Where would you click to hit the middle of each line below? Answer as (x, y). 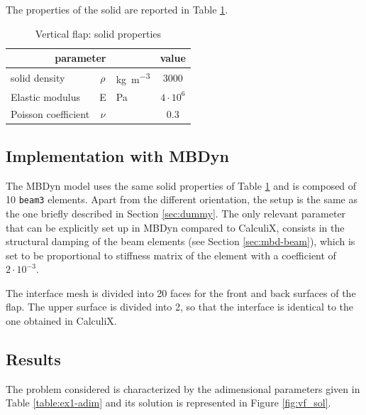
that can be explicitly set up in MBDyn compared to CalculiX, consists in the (175, 227)
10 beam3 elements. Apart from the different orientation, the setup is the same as (182, 199)
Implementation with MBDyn (117, 155)
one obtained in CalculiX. (61, 321)
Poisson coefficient (50, 114)
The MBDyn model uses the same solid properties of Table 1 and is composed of (181, 185)
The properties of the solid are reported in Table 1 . (117, 9)
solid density (38, 77)
